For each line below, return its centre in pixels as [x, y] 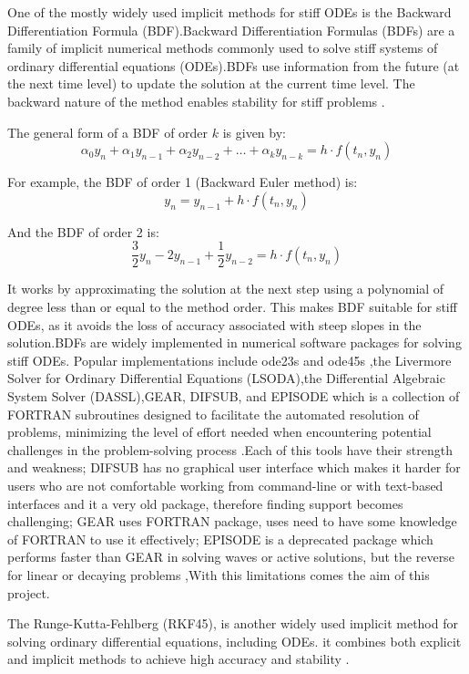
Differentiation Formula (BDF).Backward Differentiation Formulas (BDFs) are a [231, 30]
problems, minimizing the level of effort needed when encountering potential [219, 432]
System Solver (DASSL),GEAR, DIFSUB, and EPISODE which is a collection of [234, 395]
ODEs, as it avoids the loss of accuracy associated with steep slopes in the [214, 324]
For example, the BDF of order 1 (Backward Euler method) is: [183, 182]
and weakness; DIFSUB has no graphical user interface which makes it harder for [234, 467]
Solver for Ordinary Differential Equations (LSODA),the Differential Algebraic [226, 378]
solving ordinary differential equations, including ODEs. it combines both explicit [234, 641]
